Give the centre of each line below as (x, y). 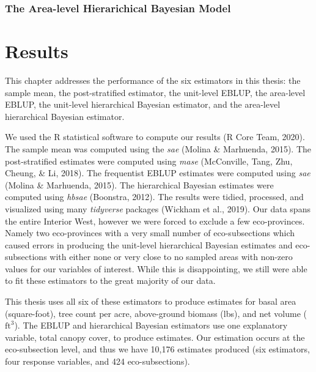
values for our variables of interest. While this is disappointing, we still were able (156, 268)
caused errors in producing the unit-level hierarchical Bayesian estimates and (149, 244)
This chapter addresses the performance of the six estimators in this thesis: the (153, 80)
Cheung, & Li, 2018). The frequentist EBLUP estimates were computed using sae (158, 173)
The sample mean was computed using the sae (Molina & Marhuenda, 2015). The (158, 148)
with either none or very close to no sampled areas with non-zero (171, 257)
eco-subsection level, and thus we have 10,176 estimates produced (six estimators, (157, 349)
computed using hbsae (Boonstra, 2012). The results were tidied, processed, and (154, 197)
